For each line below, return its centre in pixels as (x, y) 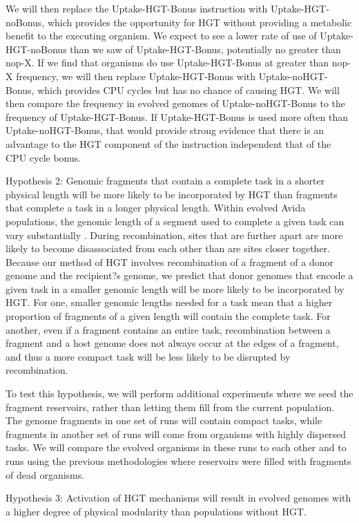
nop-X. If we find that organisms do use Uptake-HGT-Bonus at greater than (167, 63)
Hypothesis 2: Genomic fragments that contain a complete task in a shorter (165, 181)
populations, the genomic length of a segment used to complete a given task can (175, 221)
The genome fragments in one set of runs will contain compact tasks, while (164, 420)
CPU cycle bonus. (43, 157)
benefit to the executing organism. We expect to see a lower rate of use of (161, 36)
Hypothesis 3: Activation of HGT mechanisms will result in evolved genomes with (178, 498)
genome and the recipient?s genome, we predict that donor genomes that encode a (179, 275)
